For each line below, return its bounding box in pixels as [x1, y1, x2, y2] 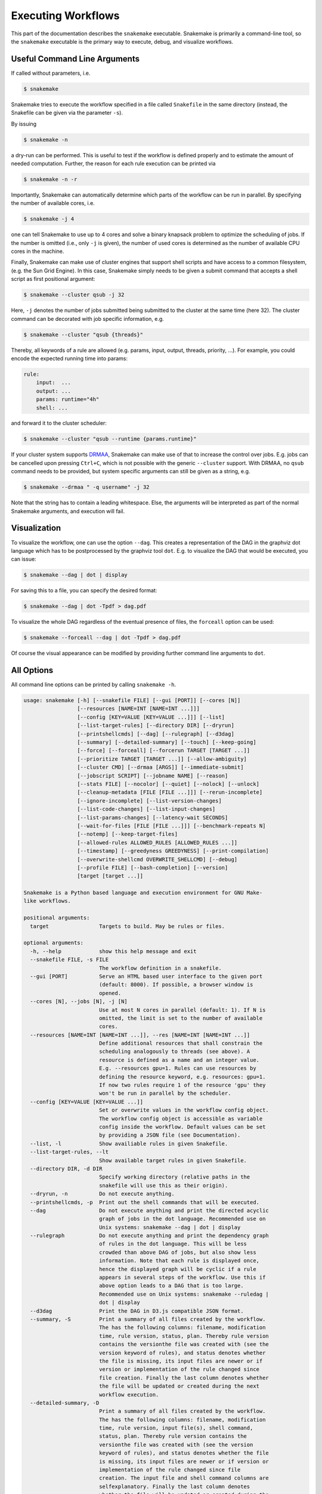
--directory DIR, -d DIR [30, 1165, 103, 1172]
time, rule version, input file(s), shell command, [98, 1425, 253, 1431]
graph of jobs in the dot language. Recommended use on [98, 1216, 266, 1222]
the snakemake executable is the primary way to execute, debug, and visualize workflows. [11, 38, 234, 45]
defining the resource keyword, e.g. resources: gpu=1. [98, 1073, 266, 1080]
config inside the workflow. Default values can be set [98, 1123, 266, 1130]
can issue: [11, 556, 36, 563]
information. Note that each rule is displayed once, [98, 1257, 259, 1264]
